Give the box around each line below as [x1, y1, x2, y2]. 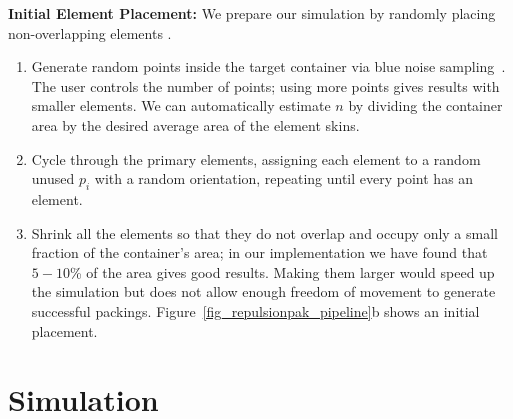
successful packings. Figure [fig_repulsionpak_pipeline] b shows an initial [31, 300, 480, 321]
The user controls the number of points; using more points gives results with [31, 75, 500, 96]
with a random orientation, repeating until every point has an [94, 168, 474, 189]
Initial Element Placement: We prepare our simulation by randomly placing [8, 3, 496, 23]
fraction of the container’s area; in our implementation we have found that [31, 242, 488, 263]
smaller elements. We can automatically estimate [31, 95, 331, 116]
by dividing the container [348, 95, 503, 116]
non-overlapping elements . [8, 22, 172, 43]
